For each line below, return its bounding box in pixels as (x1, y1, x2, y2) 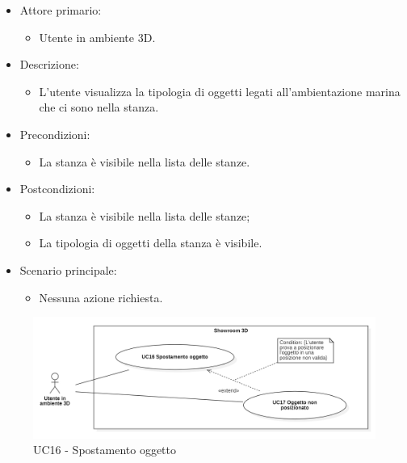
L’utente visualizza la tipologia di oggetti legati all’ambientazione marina (39, 82, 401, 99)
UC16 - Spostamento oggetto (33, 441, 177, 458)
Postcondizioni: (19, 180, 95, 197)
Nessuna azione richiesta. (39, 288, 163, 305)
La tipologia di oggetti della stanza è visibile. (39, 234, 262, 251)
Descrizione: (19, 56, 79, 73)
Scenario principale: (19, 261, 117, 278)
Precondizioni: (19, 125, 90, 142)
